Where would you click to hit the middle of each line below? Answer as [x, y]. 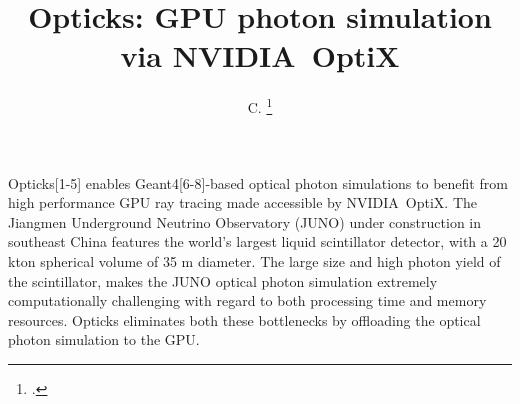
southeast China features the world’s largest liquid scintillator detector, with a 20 [257, 241]
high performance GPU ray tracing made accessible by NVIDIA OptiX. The [243, 202]
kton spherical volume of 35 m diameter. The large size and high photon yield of [254, 260]
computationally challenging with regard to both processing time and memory [247, 300]
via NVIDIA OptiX [260, 55]
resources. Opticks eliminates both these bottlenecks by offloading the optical [244, 319]
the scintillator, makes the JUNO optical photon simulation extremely [223, 280]
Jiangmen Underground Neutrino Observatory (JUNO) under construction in [245, 221]
